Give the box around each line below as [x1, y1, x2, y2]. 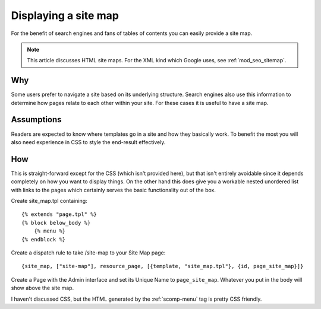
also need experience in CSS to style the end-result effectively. [11, 138, 166, 145]
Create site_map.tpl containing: [11, 197, 87, 204]
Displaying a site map [11, 9, 119, 22]
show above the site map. [11, 285, 74, 292]
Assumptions [11, 114, 62, 125]
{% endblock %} [21, 236, 66, 243]
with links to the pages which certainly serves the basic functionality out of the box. [11, 186, 216, 193]
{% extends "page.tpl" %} [21, 211, 97, 218]
